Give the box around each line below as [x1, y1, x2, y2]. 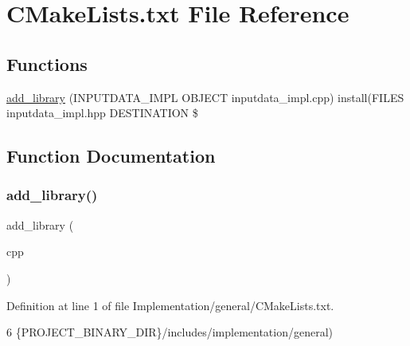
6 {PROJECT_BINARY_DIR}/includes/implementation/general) [6, 324, 334, 340]
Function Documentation [6, 144, 216, 168]
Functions [6, 51, 88, 76]
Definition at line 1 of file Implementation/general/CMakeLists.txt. [6, 297, 334, 313]
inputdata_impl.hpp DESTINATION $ [6, 104, 198, 121]
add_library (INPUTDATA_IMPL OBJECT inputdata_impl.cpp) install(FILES [6, 88, 404, 105]
